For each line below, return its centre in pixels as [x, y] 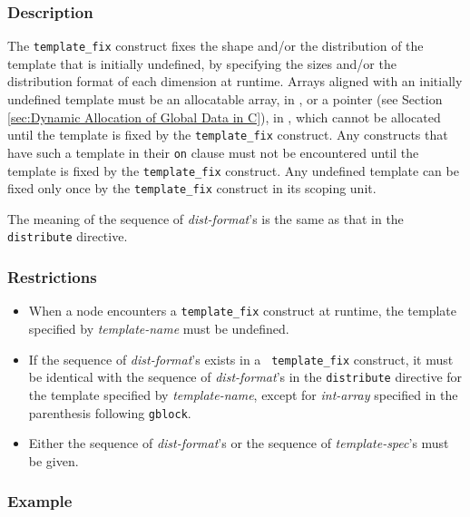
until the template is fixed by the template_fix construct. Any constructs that [228, 135]
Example [40, 501]
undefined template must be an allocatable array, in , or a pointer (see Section [225, 99]
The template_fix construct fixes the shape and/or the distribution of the [215, 46]
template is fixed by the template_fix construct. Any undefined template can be [233, 170]
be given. [54, 460]
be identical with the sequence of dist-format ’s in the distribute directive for [245, 377]
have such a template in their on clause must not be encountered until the [213, 152]
